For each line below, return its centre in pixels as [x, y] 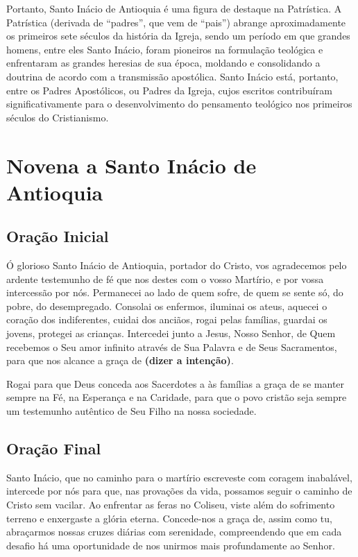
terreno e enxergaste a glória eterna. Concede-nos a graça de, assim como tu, [169, 518]
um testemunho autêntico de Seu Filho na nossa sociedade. [131, 411]
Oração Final [54, 448]
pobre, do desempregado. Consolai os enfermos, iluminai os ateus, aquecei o [167, 306]
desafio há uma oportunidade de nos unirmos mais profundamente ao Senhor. [171, 545]
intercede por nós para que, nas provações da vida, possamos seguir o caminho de [179, 491]
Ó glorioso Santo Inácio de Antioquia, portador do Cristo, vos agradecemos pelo [177, 265]
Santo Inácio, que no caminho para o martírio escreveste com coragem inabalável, [179, 477]
